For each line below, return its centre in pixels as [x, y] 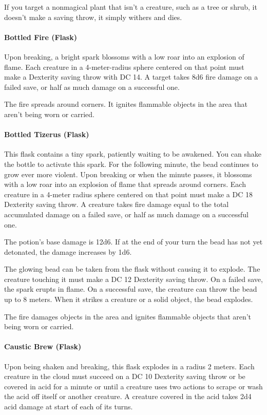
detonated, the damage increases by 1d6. [68, 251]
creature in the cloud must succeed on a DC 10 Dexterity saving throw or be [125, 376]
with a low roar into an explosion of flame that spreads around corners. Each [125, 184]
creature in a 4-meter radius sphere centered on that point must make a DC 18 [128, 194]
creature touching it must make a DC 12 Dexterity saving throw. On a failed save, [133, 279]
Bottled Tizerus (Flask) [47, 134]
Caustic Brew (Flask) [43, 346]
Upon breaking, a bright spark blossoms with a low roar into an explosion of [124, 56]
